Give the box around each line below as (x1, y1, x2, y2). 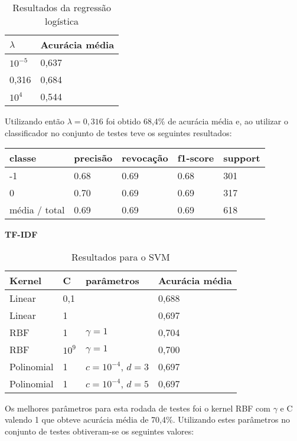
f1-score (177, 151, 214, 165)
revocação (122, 151, 168, 165)
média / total (9, 203, 65, 217)
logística (45, 14, 79, 28)
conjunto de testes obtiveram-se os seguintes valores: (5, 424, 194, 437)
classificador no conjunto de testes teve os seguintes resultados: (5, 126, 232, 139)
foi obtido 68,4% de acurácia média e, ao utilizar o (106, 115, 288, 127)
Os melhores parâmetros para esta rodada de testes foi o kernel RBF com (5, 401, 270, 414)
